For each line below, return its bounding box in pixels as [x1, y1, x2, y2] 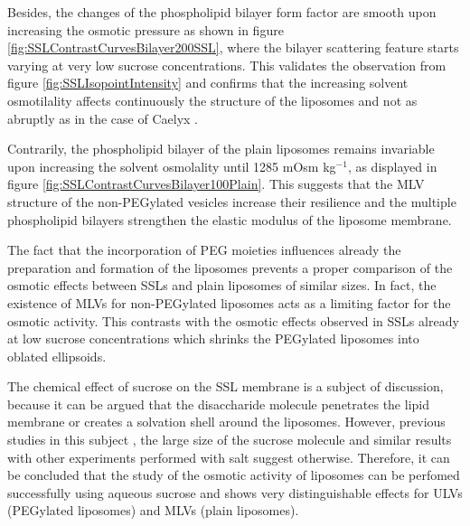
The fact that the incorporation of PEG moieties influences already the [7, 240, 401, 259]
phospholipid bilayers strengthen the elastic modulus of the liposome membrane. [7, 210, 452, 229]
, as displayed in [347, 156, 437, 175]
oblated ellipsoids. [7, 346, 107, 365]
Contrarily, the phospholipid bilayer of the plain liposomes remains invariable [7, 139, 435, 158]
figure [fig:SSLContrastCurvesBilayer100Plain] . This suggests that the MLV [7, 174, 425, 193]
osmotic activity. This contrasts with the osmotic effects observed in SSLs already [7, 311, 459, 330]
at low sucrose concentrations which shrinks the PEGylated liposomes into [7, 329, 419, 348]
